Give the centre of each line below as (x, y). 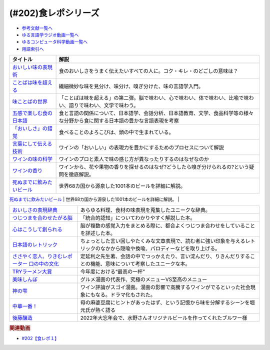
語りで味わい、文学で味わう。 (104, 105)
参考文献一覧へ (37, 28)
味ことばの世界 (30, 101)
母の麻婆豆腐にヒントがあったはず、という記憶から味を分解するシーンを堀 (167, 302)
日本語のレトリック (35, 244)
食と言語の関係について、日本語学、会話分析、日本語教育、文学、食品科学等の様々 (156, 113)
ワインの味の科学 (32, 159)
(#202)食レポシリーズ (54, 13)
